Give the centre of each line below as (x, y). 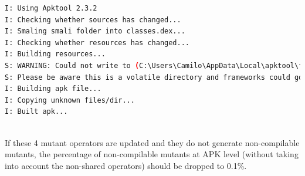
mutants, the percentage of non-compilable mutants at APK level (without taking (152, 154)
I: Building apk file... (53, 89)
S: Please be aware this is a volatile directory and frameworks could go (154, 77)
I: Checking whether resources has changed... (97, 43)
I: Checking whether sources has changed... (93, 20)
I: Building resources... (55, 54)
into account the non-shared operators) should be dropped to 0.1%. (126, 165)
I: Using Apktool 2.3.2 (51, 8)
